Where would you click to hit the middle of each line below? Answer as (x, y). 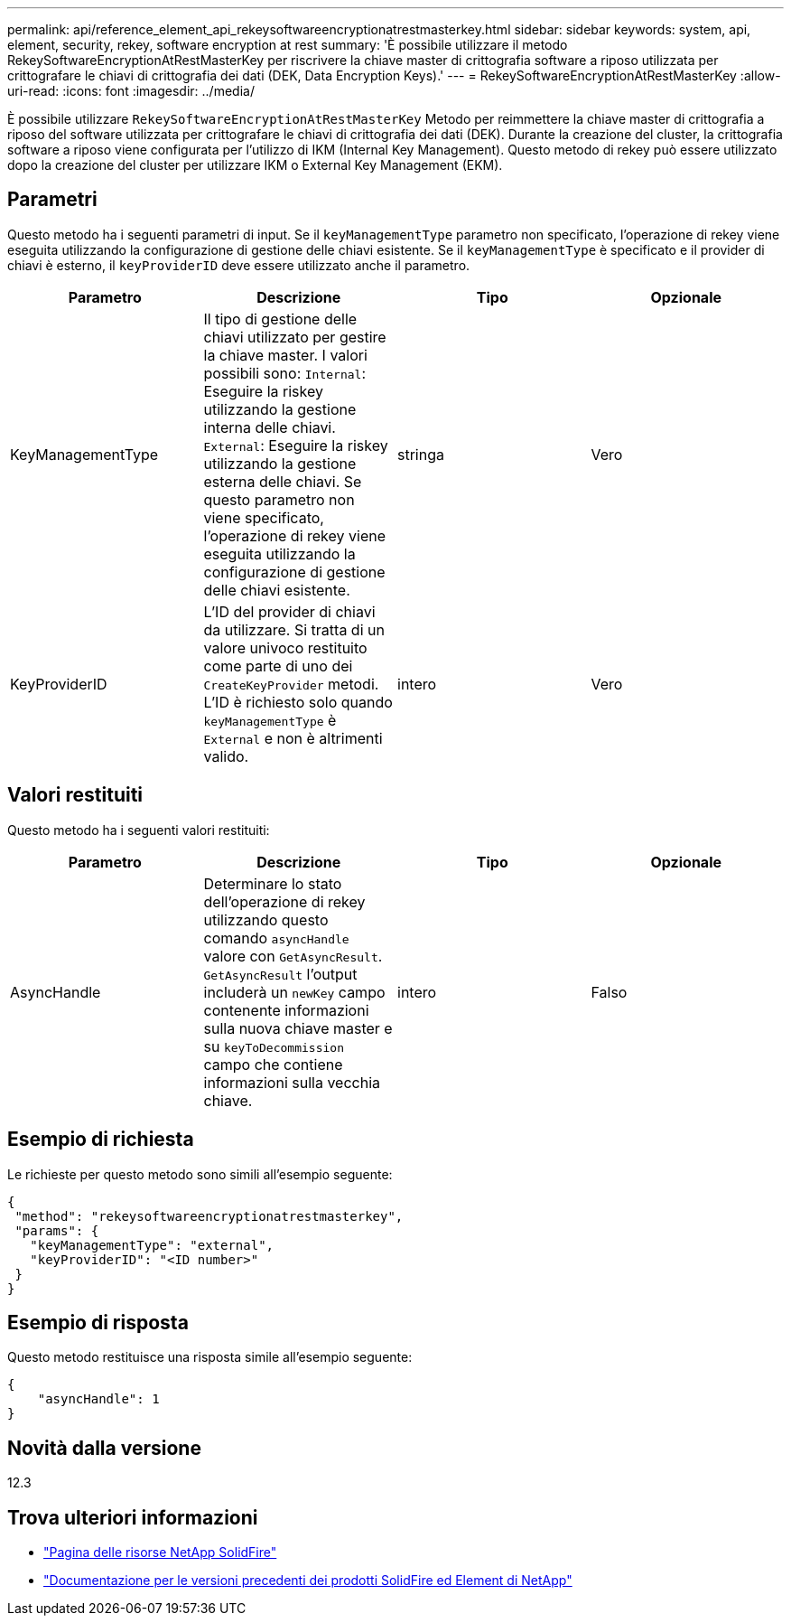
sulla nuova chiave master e (298, 1028)
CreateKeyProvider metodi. (291, 684)
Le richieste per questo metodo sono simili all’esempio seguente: (200, 1174)
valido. (226, 756)
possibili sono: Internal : (285, 373)
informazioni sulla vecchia (292, 1082)
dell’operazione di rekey (284, 901)
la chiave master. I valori (285, 355)
